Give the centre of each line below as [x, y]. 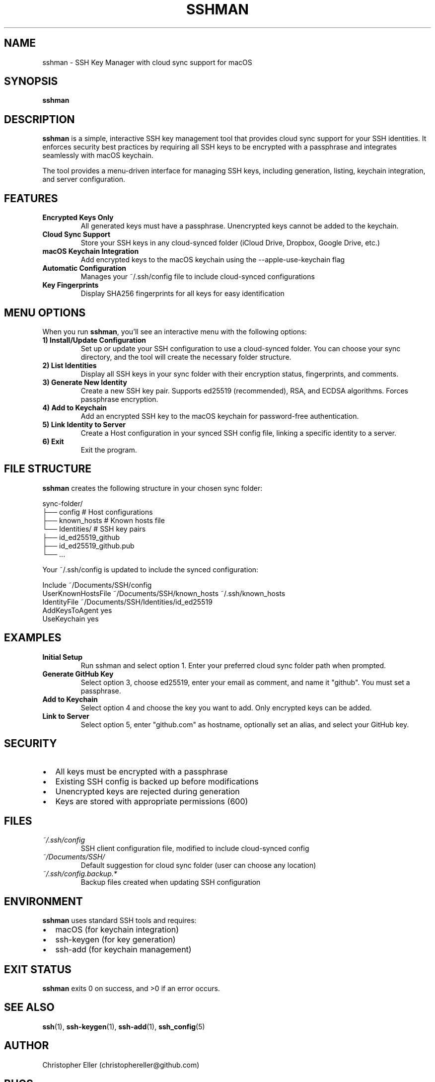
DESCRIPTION [39, 119]
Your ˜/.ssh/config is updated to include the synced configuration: [150, 569]
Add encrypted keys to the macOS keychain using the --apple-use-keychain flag [213, 260]
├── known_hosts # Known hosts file [104, 520]
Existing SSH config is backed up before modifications [157, 781]
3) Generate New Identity [85, 382]
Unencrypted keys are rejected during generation [147, 791]
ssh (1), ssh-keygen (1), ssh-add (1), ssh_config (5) [124, 1026]
